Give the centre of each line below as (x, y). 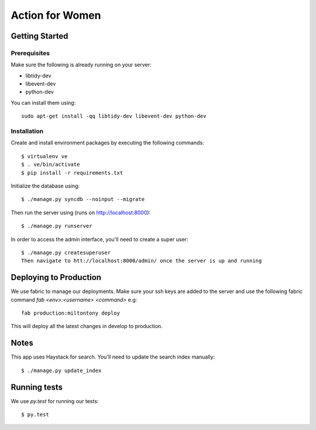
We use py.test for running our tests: (55, 401)
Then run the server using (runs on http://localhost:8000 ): (81, 212)
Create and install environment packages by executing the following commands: (107, 143)
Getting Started (39, 36)
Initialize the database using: (45, 186)
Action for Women (56, 15)
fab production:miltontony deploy (71, 313)
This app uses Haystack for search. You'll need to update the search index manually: (113, 357)
